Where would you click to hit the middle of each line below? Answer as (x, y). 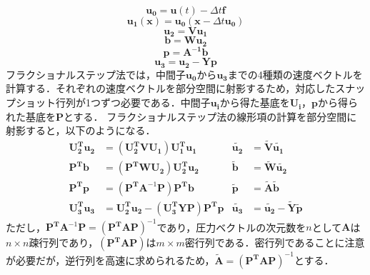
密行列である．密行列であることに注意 (275, 242)
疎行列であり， (64, 242)
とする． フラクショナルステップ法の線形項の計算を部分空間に (210, 116)
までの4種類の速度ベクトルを (295, 74)
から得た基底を (255, 102)
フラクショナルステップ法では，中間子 (96, 74)
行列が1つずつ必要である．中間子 (133, 102)
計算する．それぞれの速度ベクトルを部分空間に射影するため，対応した (171, 88)
